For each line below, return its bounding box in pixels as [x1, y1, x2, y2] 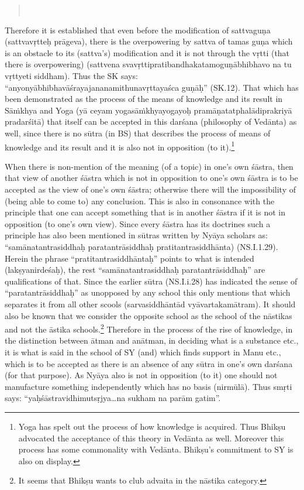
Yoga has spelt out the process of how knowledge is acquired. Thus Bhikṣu [18, 420, 286, 432]
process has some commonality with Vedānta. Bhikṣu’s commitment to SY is [18, 443, 293, 455]
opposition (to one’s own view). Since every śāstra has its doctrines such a [5, 217, 271, 229]
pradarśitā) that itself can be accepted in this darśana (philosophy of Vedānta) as [5, 115, 297, 128]
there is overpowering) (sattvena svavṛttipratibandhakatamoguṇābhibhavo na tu [5, 58, 292, 70]
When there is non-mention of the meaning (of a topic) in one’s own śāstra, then [5, 160, 293, 172]
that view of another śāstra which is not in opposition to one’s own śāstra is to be [5, 172, 298, 184]
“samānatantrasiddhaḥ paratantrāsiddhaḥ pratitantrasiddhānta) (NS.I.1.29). [5, 240, 278, 252]
